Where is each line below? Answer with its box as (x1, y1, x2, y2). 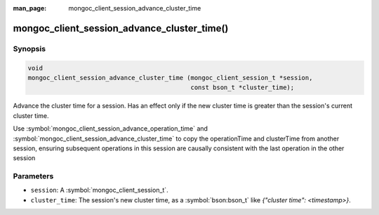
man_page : (13, 4, 47, 12)
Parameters (13, 171, 54, 181)
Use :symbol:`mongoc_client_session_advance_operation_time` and (13, 124, 208, 133)
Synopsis (13, 44, 46, 53)
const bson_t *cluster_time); (190, 84, 295, 91)
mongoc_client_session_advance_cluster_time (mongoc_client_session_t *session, (27, 74, 313, 82)
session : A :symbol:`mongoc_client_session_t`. (30, 186, 168, 195)
